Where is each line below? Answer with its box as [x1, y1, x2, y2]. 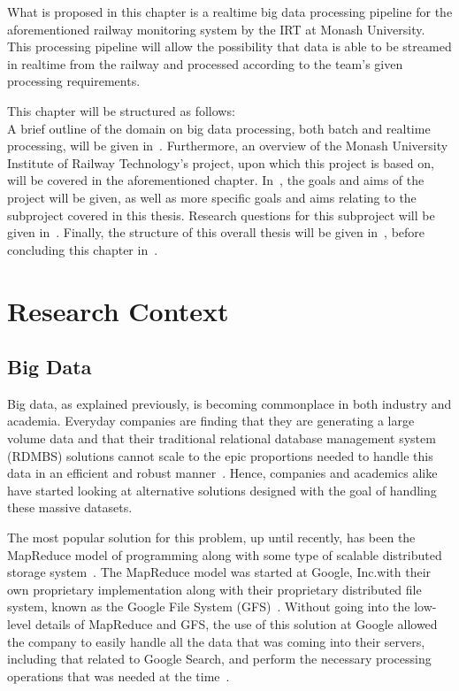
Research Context [7, 292, 229, 328]
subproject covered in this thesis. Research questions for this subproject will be [7, 205, 435, 224]
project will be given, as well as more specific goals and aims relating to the [7, 188, 417, 206]
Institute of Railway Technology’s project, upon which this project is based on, [7, 153, 434, 172]
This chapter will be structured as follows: [7, 101, 235, 119]
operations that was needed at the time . [7, 666, 230, 685]
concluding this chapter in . [7, 240, 158, 258]
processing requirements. [7, 72, 141, 90]
